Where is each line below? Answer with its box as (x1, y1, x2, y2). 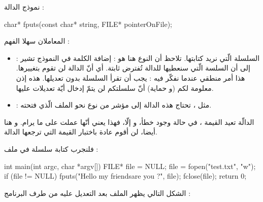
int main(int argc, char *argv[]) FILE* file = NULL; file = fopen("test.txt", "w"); (4, 160, 256, 171)
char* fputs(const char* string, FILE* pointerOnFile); (4, 18, 172, 29)
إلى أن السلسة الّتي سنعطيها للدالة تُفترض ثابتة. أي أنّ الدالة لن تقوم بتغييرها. (16, 62, 250, 73)
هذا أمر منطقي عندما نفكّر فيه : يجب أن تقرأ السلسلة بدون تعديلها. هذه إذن (16, 72, 245, 83)
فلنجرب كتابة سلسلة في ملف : (4, 143, 98, 154)
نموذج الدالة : (4, 2, 44, 12)
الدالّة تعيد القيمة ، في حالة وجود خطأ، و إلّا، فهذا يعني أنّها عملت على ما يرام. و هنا (4, 116, 254, 127)
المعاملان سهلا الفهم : (4, 36, 70, 46)
